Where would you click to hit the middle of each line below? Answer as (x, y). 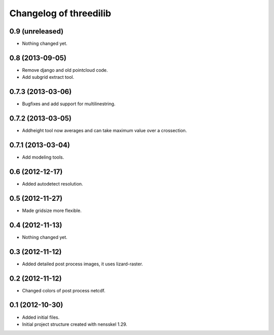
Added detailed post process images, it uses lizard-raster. (82, 264)
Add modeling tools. (43, 157)
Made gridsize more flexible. (52, 210)
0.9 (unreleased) (36, 31)
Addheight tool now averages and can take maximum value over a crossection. (105, 131)
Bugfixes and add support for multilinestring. (69, 104)
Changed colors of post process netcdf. (64, 290)
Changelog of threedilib (60, 13)
